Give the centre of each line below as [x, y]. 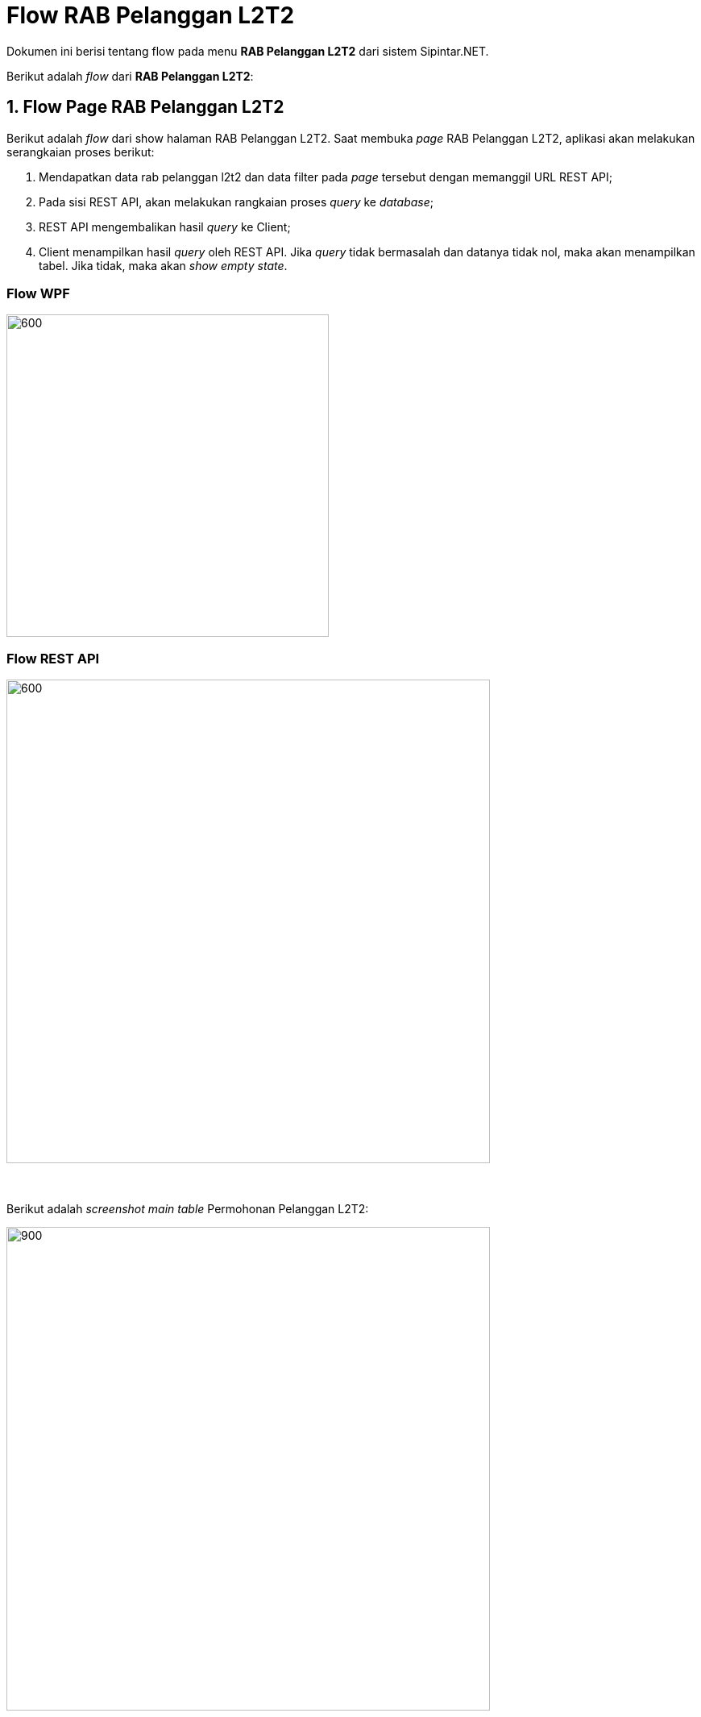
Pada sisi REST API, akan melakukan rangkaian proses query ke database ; [236, 202]
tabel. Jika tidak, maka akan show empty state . [163, 265]
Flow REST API [53, 658]
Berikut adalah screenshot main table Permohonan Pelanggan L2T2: [188, 1209]
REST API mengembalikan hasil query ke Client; [165, 227]
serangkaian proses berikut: [81, 152]
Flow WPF [38, 293]
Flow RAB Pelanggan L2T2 [151, 15]
